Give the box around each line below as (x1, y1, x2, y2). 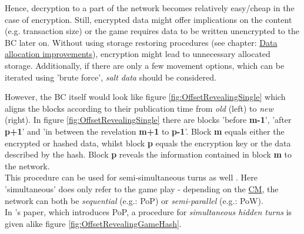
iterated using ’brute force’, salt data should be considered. (5, 71, 216, 83)
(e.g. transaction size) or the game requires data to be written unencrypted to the (5, 25, 299, 37)
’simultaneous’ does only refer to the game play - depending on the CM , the (5, 182, 279, 195)
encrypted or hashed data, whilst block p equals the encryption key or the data (5, 136, 291, 149)
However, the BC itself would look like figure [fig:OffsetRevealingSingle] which (5, 91, 286, 103)
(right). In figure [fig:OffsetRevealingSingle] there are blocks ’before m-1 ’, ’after (5, 113, 292, 126)
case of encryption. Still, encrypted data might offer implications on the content (5, 13, 292, 25)
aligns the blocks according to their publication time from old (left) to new (5, 102, 273, 114)
